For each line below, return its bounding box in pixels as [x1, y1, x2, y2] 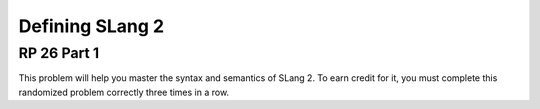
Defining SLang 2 [18, 15, 165, 37]
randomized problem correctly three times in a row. [18, 86, 230, 98]
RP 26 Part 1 [18, 44, 100, 62]
